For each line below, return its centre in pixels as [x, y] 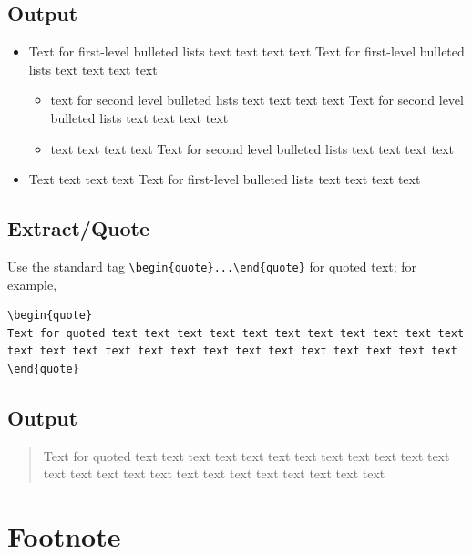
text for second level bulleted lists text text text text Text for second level [257, 100]
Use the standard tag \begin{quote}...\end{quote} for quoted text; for [212, 266]
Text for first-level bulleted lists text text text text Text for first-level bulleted [246, 51]
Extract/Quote [78, 228]
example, [32, 284]
